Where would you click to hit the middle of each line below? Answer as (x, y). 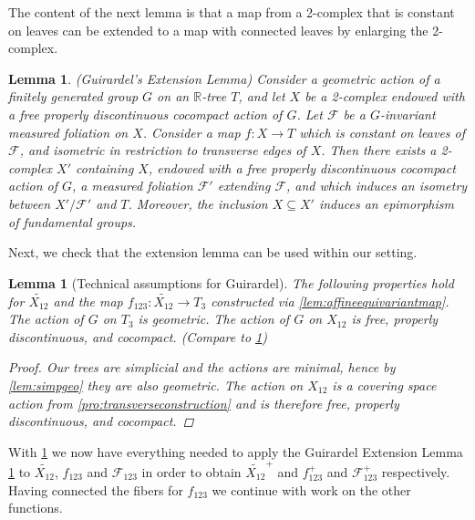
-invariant (408, 114)
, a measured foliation (133, 186)
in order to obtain (191, 472)
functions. (36, 508)
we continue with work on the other (311, 489)
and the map (88, 301)
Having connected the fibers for (96, 489)
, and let (262, 96)
